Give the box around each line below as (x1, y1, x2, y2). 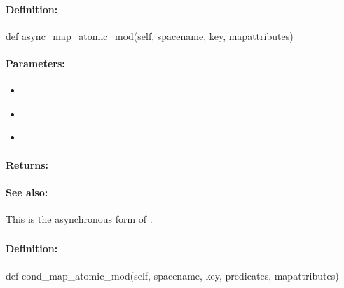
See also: (6, 184, 48, 199)
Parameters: (6, 55, 65, 70)
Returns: (6, 157, 49, 172)
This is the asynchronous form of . (6, 211, 153, 226)
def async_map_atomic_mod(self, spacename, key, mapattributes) (6, 28, 294, 43)
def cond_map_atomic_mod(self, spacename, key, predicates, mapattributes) (6, 268, 339, 282)
